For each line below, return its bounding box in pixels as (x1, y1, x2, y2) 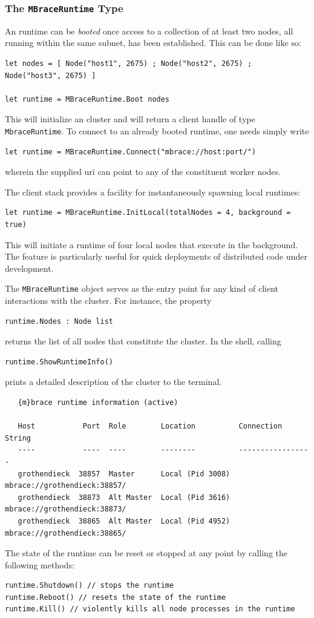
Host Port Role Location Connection (18, 422, 283, 431)
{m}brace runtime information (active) (18, 398, 178, 407)
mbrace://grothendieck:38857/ (5, 481, 126, 490)
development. (5, 261, 54, 274)
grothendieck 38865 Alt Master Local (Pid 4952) (18, 516, 231, 525)
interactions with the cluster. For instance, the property (5, 294, 212, 306)
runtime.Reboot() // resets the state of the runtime (5, 593, 226, 602)
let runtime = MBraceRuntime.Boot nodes (5, 94, 170, 104)
